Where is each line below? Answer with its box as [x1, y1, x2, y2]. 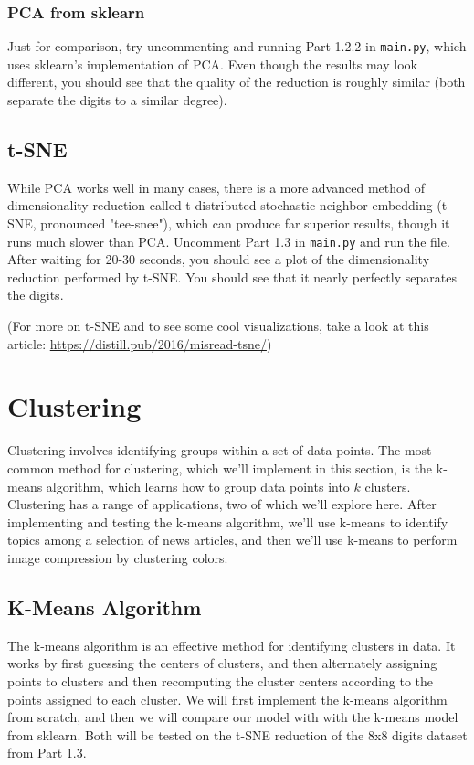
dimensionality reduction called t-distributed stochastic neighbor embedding [7, 196, 433, 215]
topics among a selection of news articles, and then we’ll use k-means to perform [7, 530, 458, 549]
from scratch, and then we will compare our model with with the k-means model [7, 707, 458, 727]
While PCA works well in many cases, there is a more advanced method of [7, 177, 426, 197]
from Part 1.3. [7, 743, 87, 762]
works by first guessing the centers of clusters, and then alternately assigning [7, 653, 437, 673]
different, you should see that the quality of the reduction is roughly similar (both [7, 72, 466, 91]
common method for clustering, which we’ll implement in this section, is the [7, 458, 433, 477]
